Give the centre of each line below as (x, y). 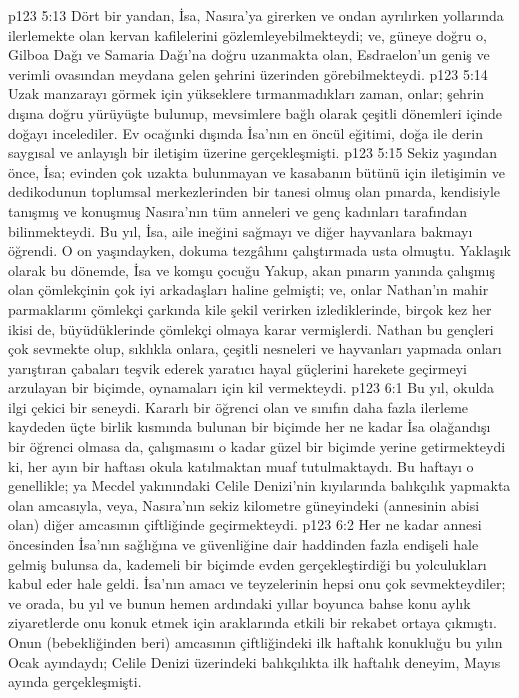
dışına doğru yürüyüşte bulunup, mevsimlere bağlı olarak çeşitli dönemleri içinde (255, 112)
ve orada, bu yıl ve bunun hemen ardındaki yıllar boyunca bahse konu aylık (239, 602)
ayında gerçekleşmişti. (75, 681)
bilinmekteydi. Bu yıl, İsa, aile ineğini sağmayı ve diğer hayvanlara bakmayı (240, 230)
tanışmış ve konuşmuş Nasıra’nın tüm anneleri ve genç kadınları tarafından (238, 210)
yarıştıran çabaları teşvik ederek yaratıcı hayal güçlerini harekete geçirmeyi (237, 367)
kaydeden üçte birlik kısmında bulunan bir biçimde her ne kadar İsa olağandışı (249, 426)
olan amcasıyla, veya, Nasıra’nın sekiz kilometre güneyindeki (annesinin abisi (244, 504)
